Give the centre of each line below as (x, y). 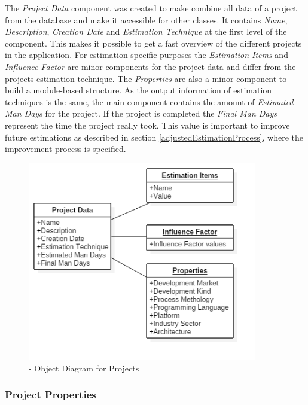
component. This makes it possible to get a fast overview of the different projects (153, 43)
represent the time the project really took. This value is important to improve (147, 125)
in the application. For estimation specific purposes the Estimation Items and (147, 55)
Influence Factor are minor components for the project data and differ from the (150, 66)
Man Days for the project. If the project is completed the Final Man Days (141, 113)
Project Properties (51, 395)
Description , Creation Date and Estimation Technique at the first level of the (146, 31)
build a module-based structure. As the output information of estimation (138, 90)
